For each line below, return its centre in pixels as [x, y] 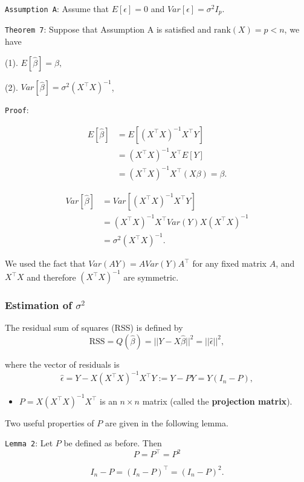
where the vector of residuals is [62, 364]
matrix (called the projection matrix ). [217, 401]
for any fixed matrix [229, 263]
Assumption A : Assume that [57, 8]
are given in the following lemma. [167, 422]
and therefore [51, 277]
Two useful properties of [50, 422]
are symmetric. [151, 277]
